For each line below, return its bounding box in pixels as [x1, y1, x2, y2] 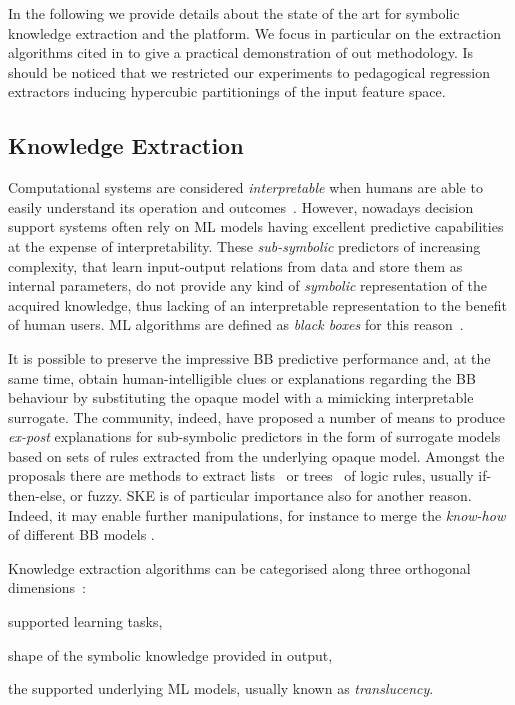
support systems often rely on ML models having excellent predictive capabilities [8, 216, 504, 237]
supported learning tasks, [8, 611, 163, 632]
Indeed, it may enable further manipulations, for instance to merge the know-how [8, 504, 506, 525]
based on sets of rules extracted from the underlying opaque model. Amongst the [8, 445, 505, 466]
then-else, [8, 485, 66, 506]
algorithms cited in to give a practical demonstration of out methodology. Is [8, 42, 474, 63]
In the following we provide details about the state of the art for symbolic [8, 3, 460, 23]
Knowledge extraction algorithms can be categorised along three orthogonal [8, 557, 471, 578]
